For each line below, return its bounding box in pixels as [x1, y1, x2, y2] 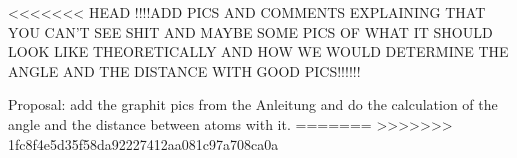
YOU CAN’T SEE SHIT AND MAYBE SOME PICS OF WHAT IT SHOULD [8, 21, 493, 42]
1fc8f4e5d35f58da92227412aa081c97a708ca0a [8, 133, 279, 154]
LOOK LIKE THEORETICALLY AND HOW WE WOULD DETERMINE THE [8, 41, 509, 62]
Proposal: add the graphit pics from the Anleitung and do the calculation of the [8, 94, 498, 115]
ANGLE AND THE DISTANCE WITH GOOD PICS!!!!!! [8, 60, 361, 81]
